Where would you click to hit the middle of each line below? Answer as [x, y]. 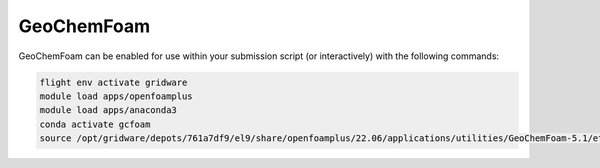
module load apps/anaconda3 [108, 110]
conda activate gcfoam [95, 124]
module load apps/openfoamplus [116, 96]
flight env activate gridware [113, 82]
